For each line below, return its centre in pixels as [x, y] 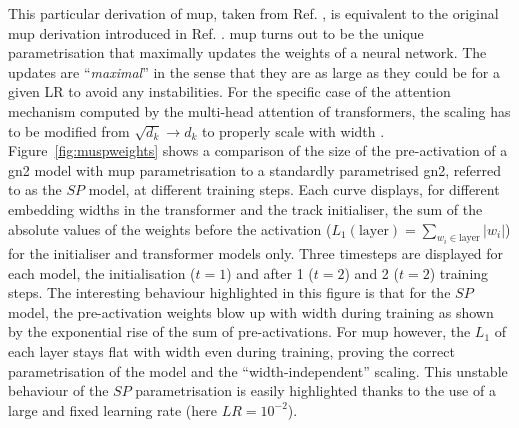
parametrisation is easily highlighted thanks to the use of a [315, 390]
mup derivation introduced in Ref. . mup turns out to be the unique [216, 32]
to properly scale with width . [293, 130]
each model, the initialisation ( [102, 272]
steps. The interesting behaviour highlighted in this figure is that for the [229, 292]
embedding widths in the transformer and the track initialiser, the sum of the [245, 208]
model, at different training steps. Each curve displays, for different [294, 189]
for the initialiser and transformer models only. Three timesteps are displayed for [256, 252]
